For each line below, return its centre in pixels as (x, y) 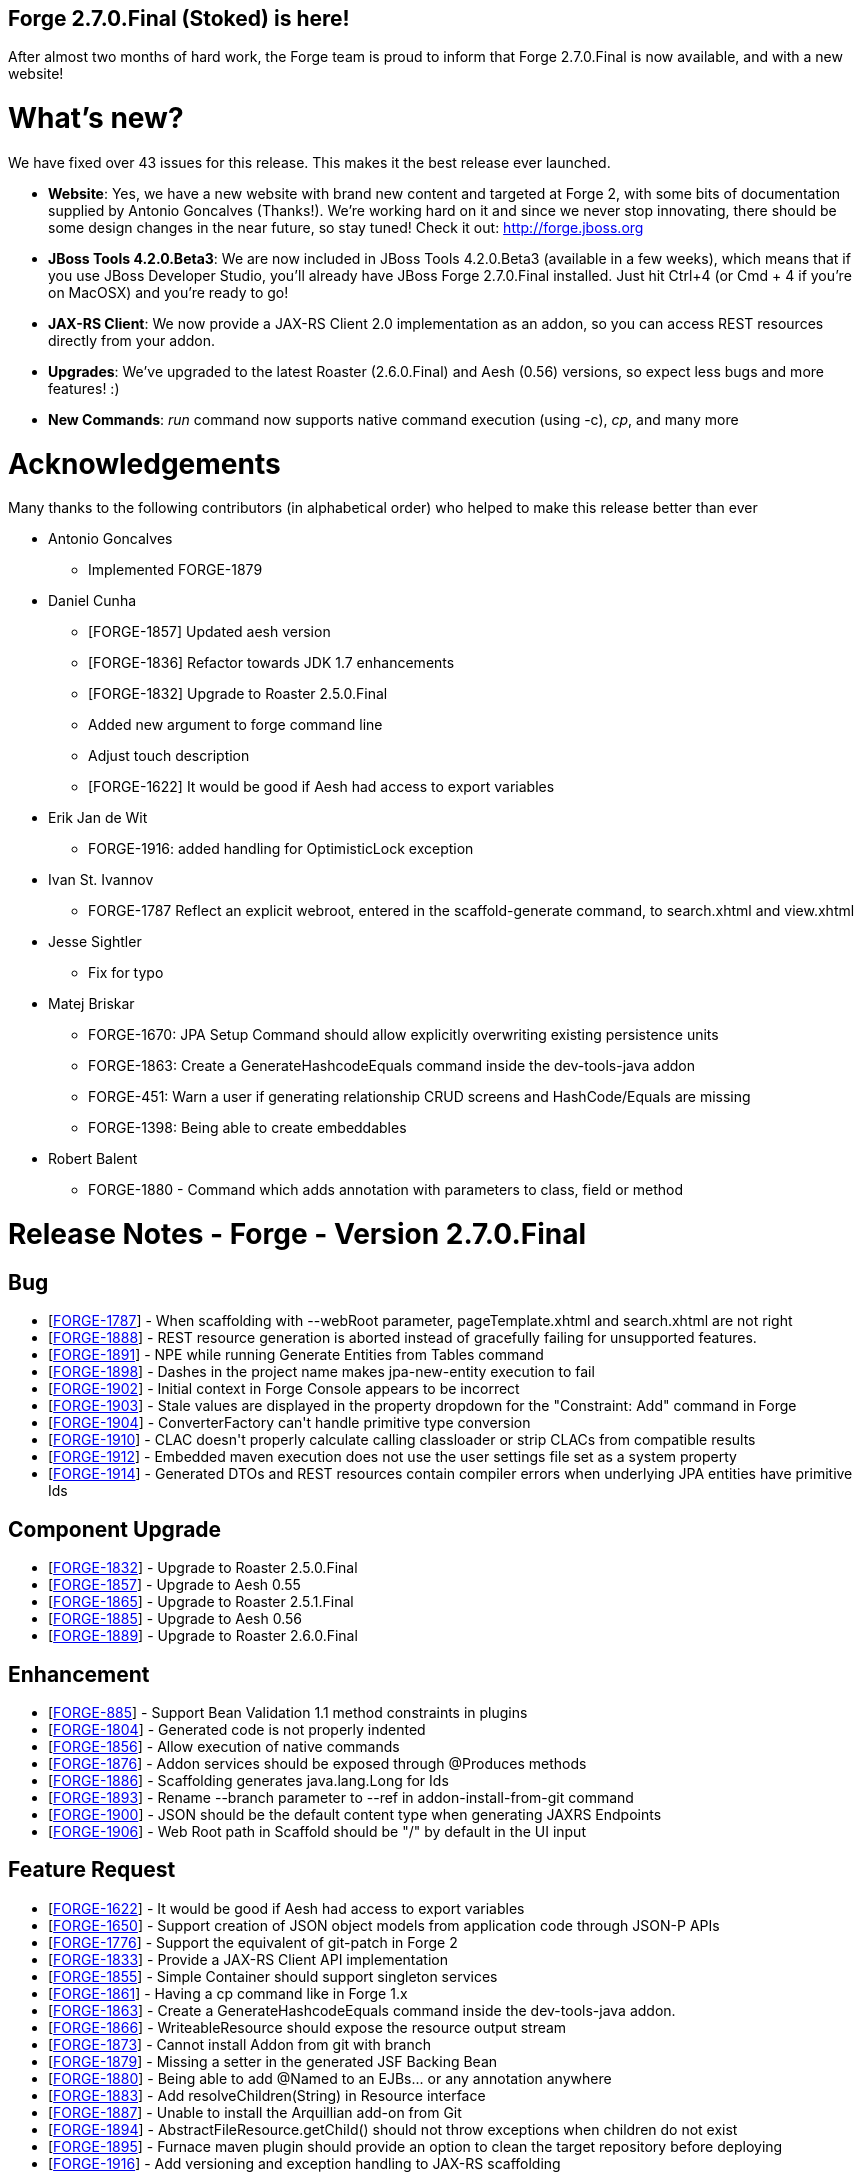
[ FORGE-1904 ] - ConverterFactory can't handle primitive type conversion (289, 1423)
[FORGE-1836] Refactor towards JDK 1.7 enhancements (271, 663)
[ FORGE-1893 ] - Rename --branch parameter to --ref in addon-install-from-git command (341, 1798)
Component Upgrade (115, 1529)
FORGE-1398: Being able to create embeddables (247, 1128)
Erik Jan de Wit (98, 818)
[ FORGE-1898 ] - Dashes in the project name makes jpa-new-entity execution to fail (321, 1372)
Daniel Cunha (92, 601)
